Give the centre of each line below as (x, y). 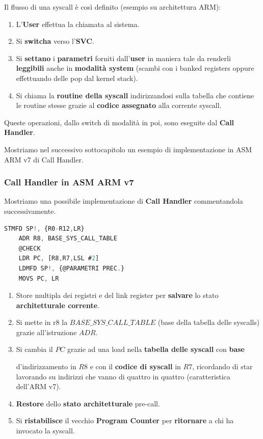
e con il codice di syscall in (135, 366)
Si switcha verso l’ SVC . (55, 41)
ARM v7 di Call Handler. (44, 159)
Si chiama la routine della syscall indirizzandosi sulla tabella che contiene (135, 95)
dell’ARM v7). (38, 386)
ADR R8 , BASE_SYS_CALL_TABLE (68, 239)
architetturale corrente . (58, 305)
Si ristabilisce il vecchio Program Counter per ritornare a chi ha (125, 420)
